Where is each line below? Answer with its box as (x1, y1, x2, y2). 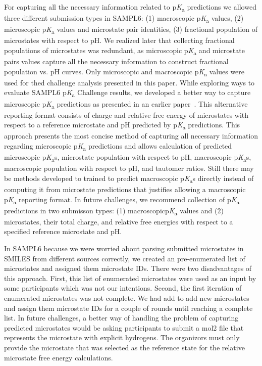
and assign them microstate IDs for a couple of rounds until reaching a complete (4, 302, 253, 313)
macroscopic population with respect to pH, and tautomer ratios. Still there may (4, 163, 254, 173)
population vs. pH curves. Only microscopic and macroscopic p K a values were (4, 66, 245, 78)
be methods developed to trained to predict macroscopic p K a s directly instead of (4, 172, 254, 185)
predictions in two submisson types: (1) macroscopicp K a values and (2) (4, 205, 224, 217)
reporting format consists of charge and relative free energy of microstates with (4, 109, 249, 120)
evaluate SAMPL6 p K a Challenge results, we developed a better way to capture (4, 87, 251, 99)
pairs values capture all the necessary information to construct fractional (4, 56, 229, 67)
